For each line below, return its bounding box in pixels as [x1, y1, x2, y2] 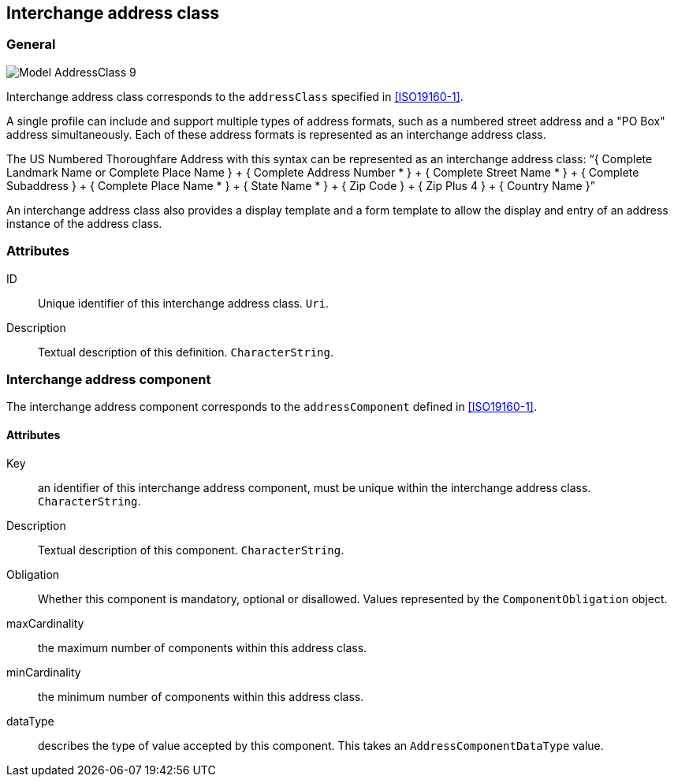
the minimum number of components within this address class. [38, 689, 364, 703]
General [6, 36, 56, 53]
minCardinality [6, 665, 81, 679]
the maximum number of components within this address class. [38, 640, 367, 654]
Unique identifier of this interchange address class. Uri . [38, 296, 330, 310]
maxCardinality [6, 616, 84, 630]
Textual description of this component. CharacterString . [38, 543, 344, 557]
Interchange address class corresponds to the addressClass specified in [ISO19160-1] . [6, 89, 464, 103]
